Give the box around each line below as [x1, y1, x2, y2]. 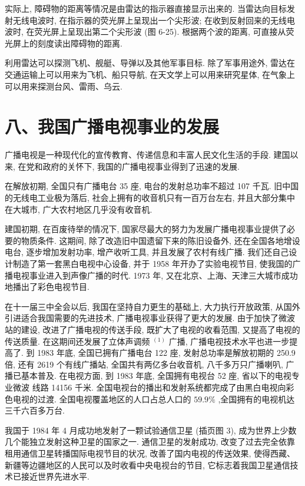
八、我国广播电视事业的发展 [5, 114, 220, 138]
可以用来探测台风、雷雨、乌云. [5, 80, 122, 92]
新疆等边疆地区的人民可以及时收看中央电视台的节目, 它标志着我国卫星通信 [5, 458, 290, 471]
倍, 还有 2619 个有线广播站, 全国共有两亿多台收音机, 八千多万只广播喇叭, [5, 358, 283, 370]
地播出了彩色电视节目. [5, 280, 89, 293]
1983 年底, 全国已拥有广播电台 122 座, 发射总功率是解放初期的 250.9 [37, 346, 296, 359]
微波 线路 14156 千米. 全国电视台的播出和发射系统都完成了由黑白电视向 [12, 381, 286, 393]
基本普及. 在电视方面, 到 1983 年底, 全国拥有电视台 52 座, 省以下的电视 [21, 369, 291, 382]
